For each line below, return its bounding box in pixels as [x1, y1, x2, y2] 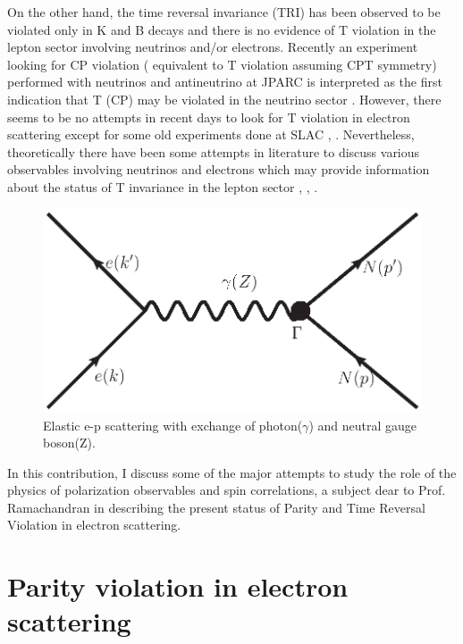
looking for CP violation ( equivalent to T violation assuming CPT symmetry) [7, 54, 437, 73]
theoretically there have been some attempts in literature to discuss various [7, 142, 420, 161]
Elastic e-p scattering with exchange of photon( [43, 415, 303, 434]
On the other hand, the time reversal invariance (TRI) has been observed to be [7, 3, 441, 21]
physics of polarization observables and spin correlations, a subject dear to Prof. [7, 481, 446, 499]
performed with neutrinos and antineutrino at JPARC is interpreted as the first [7, 72, 442, 91]
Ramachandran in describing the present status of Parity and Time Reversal [7, 498, 425, 516]
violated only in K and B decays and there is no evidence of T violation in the [7, 20, 436, 38]
